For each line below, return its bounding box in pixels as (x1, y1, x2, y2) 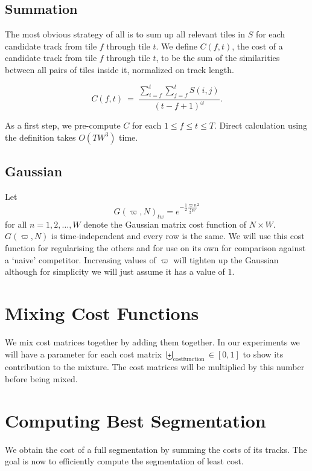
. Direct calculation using (214, 119, 307, 132)
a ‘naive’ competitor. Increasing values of (5, 253, 156, 266)
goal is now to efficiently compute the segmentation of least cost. (5, 455, 244, 467)
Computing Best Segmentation (5, 408, 266, 432)
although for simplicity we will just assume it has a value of (5, 265, 225, 278)
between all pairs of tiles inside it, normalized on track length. (5, 63, 234, 75)
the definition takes (5, 130, 76, 143)
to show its (243, 347, 284, 360)
